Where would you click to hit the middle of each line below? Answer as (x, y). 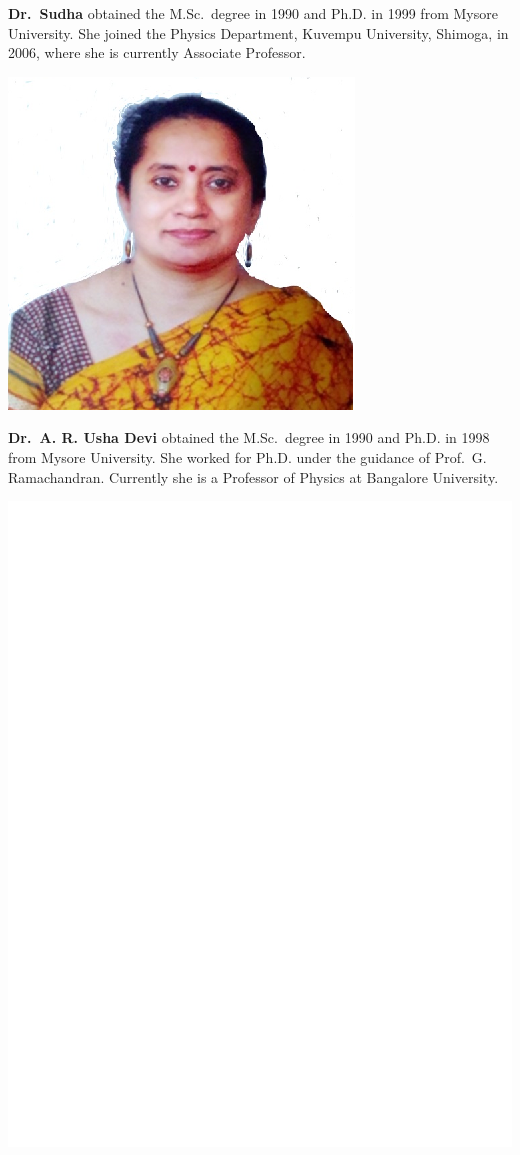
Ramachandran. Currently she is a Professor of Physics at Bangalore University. (253, 476)
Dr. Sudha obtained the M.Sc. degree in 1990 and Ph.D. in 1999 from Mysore (253, 13)
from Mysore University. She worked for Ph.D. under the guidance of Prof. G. (247, 456)
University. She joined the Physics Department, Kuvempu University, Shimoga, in (258, 32)
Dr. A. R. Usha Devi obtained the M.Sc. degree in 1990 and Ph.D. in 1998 (249, 437)
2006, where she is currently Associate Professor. (157, 52)
